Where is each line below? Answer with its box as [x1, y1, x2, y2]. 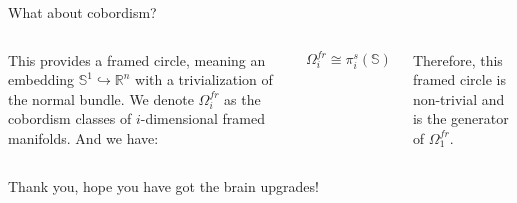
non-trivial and [412, 88, 505, 109]
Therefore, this [412, 49, 503, 70]
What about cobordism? [8, 2, 157, 22]
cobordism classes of [8, 108, 132, 129]
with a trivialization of [135, 69, 273, 90]
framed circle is [412, 69, 506, 90]
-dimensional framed [140, 108, 265, 129]
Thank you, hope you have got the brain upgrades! [8, 175, 319, 196]
